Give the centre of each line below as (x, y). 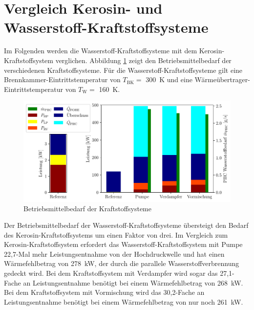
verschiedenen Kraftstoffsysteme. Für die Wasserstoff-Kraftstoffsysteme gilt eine (123, 70)
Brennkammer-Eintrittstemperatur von (62, 79)
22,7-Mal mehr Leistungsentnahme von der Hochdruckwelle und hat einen (114, 254)
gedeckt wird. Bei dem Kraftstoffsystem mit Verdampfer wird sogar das (111, 273)
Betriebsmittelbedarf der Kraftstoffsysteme (87, 209)
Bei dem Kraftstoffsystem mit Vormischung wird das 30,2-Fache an (104, 292)
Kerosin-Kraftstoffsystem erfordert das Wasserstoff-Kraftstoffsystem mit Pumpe (123, 244)
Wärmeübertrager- (222, 79)
